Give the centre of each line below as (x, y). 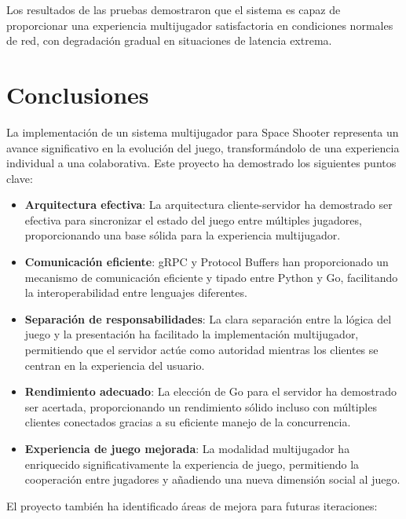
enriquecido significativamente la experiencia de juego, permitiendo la (192, 464)
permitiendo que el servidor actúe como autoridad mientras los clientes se (201, 350)
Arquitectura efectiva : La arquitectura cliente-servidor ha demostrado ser (208, 205)
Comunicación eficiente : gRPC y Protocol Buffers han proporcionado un (207, 262)
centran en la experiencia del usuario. (115, 365)
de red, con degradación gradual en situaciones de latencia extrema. (169, 40)
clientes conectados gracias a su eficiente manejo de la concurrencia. (188, 422)
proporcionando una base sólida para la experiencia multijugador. (183, 235)
